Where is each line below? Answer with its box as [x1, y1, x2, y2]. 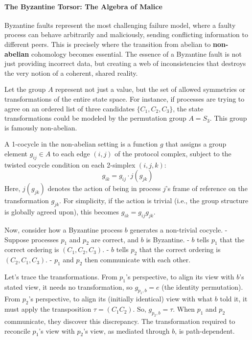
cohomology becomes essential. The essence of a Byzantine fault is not [31, 48, 242, 59]
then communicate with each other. [84, 255, 191, 265]
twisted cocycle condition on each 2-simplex [4, 159, 136, 170]
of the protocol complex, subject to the [115, 148, 231, 158]
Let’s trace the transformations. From [4, 271, 117, 281]
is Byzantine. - [146, 234, 189, 244]
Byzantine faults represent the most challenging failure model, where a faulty [4, 20, 236, 30]
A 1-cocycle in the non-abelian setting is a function [4, 139, 158, 149]
